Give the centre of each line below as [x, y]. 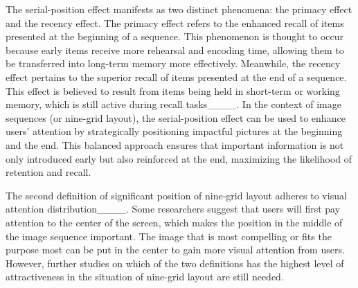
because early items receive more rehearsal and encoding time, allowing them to [175, 49]
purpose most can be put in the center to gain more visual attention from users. [175, 250]
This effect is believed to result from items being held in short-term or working [173, 90]
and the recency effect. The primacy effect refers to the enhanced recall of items [175, 22]
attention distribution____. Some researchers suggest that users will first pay [173, 209]
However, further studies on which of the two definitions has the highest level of [175, 263]
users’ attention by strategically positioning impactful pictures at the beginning [174, 131]
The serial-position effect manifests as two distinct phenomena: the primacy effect [179, 9]
